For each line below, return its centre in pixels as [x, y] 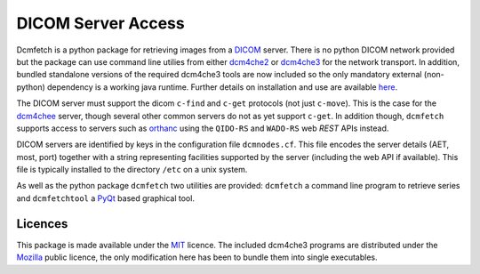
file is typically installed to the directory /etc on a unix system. [132, 170]
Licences [42, 224]
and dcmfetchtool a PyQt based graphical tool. [106, 198]
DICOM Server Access [101, 23]
